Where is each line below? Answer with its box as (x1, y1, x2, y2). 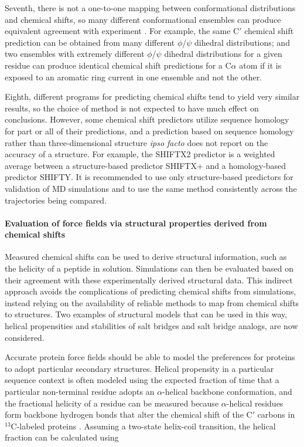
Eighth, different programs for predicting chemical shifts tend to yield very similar (5, 90, 300, 103)
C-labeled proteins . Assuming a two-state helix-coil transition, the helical (11, 419, 276, 432)
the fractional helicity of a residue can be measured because (5, 397, 219, 409)
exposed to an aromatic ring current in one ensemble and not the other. (5, 70, 262, 83)
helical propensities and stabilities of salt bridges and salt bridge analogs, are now (5, 320, 298, 332)
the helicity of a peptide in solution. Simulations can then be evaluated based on (5, 262, 293, 275)
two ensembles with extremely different (5, 48, 145, 60)
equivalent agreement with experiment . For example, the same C (5, 25, 240, 37)
